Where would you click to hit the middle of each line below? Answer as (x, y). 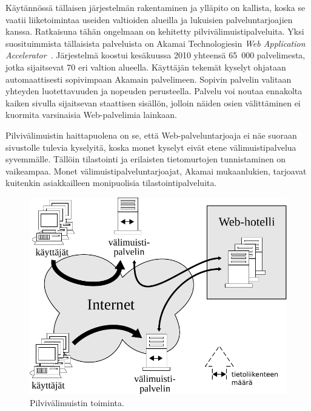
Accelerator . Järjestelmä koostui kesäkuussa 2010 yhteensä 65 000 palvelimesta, (155, 55)
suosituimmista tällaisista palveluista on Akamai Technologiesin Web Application (155, 43)
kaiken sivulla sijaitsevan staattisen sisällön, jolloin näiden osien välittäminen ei (153, 102)
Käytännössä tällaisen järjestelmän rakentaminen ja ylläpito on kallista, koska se (155, 7)
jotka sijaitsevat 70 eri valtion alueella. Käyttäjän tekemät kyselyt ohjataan (146, 67)
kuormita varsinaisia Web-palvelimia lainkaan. (91, 115)
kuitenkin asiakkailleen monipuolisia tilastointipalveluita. (111, 183)
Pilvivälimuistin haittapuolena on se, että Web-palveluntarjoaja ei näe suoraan (151, 135)
